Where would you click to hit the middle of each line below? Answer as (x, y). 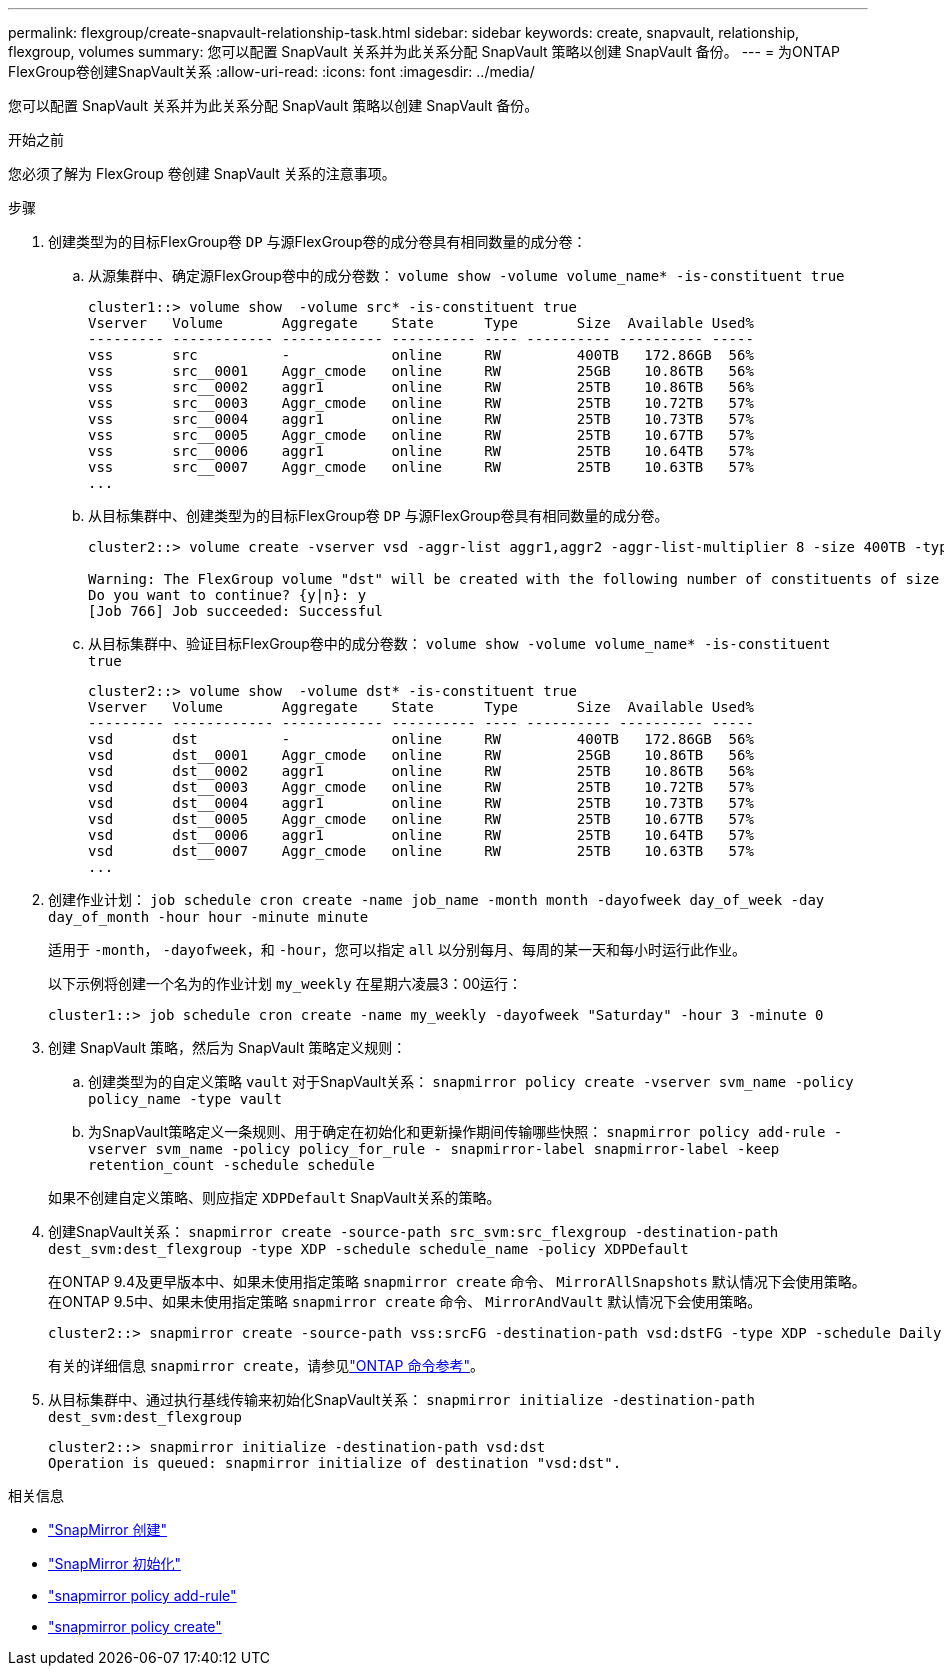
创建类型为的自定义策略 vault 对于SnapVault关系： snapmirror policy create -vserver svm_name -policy (471, 1081)
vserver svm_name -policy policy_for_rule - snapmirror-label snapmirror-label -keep (434, 1149)
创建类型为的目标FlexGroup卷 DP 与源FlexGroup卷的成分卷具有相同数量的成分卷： (317, 241)
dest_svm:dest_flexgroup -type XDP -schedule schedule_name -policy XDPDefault (368, 1249)
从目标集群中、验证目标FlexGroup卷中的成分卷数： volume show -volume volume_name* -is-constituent (459, 643)
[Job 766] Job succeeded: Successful (236, 611)
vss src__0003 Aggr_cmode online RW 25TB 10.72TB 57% (421, 403)
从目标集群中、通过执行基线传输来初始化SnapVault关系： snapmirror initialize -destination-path (401, 1399)
